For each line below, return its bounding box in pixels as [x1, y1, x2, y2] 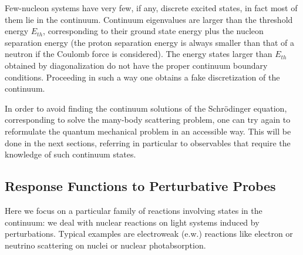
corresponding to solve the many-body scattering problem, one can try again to [5, 113, 291, 126]
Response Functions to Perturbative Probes [5, 177, 276, 195]
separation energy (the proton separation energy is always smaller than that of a [5, 36, 294, 48]
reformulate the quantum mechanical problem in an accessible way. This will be [5, 125, 291, 137]
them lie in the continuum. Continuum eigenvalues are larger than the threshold [5, 13, 293, 25]
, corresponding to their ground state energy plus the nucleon [43, 25, 264, 37]
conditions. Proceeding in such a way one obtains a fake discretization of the [5, 71, 280, 83]
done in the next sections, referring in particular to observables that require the [5, 136, 291, 149]
